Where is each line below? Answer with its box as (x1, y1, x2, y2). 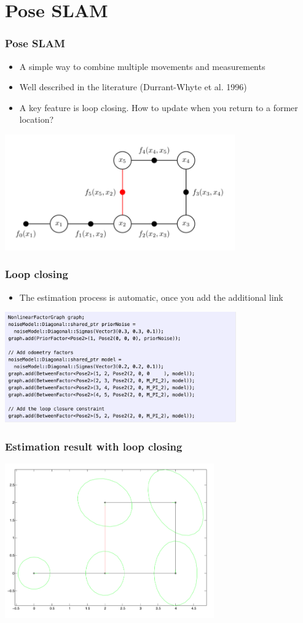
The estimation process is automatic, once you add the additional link (19, 290, 283, 303)
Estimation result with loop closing (5, 438, 183, 454)
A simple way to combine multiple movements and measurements (19, 60, 266, 72)
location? (19, 113, 54, 126)
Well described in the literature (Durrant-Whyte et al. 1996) (19, 80, 247, 93)
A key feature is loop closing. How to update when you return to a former (19, 101, 298, 114)
